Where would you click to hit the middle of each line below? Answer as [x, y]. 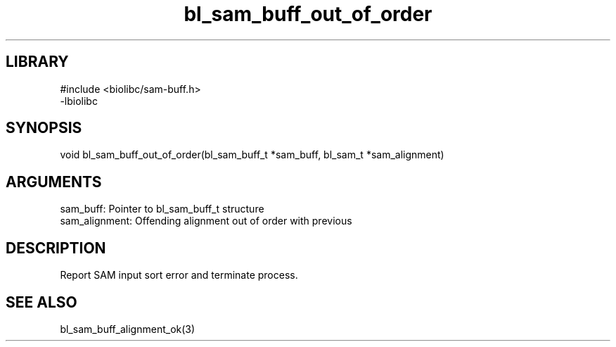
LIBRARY [37, 62]
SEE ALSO [41, 302]
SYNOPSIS [44, 128]
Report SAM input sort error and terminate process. [179, 275]
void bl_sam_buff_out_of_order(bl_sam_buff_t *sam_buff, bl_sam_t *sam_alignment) [252, 155]
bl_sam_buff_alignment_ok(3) [128, 329]
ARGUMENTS [54, 182]
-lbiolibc [79, 101]
